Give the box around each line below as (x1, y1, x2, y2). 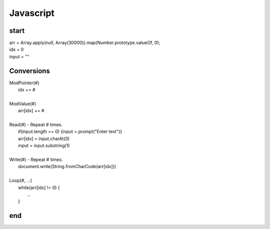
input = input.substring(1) (18, 143, 70, 149)
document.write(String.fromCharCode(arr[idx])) (18, 164, 116, 170)
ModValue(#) (9, 100, 36, 107)
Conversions (9, 66, 50, 75)
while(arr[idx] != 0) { (18, 185, 60, 191)
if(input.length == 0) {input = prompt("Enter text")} (18, 129, 122, 135)
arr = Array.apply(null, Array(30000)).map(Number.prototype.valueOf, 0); (9, 40, 160, 46)
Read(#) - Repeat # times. (9, 122, 62, 128)
